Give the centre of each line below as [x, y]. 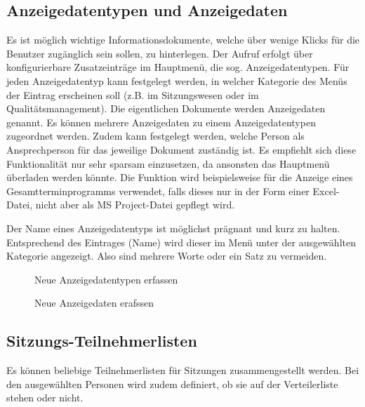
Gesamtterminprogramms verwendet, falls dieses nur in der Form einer [158, 191]
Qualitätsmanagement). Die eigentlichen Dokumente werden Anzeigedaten [166, 108]
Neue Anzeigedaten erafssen [94, 303]
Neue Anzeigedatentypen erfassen [106, 279]
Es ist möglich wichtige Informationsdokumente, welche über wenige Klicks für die [183, 40]
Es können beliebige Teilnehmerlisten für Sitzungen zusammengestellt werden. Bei [183, 370]
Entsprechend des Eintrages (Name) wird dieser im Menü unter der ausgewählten [181, 242]
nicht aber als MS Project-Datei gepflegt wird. [135, 205]
